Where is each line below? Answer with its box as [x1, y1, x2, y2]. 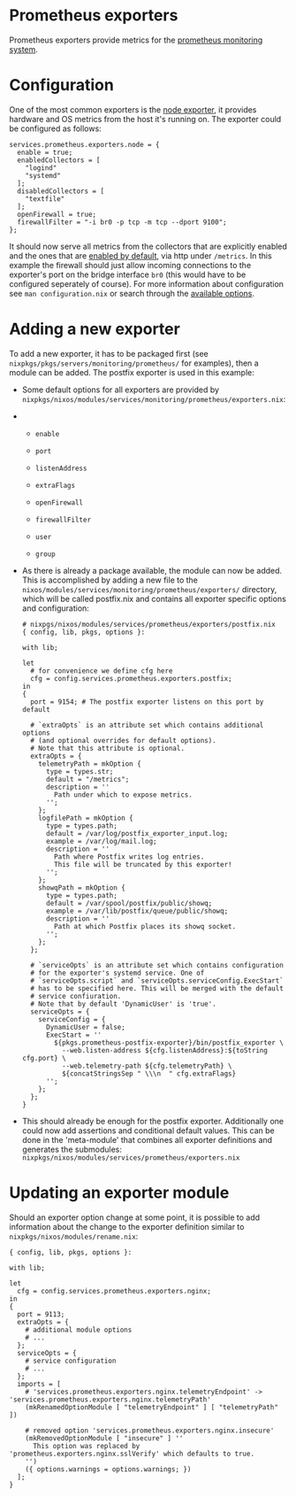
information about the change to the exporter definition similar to [9, 1221, 245, 1231]
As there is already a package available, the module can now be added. [21, 565, 283, 575]
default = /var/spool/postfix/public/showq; [45, 899, 213, 907]
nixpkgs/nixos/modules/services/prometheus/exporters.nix [21, 1153, 240, 1162]
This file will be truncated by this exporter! [54, 860, 232, 868]
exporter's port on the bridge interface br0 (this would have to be [9, 269, 247, 280]
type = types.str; [45, 767, 114, 776]
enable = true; [17, 148, 73, 157]
